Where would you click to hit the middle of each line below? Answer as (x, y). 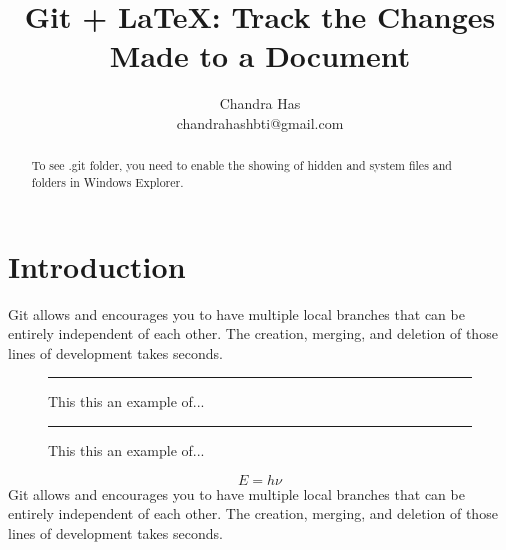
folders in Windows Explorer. (107, 181)
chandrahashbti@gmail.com (260, 122)
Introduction (97, 265)
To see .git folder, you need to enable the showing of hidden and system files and (241, 165)
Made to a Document (260, 55)
